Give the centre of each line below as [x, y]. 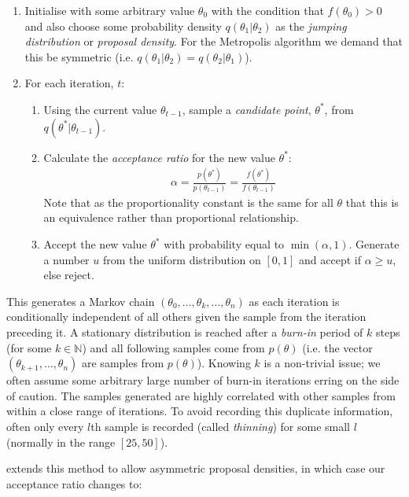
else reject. [69, 275]
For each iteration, [69, 83]
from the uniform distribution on [182, 259]
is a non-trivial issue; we [322, 363]
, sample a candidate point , [247, 109]
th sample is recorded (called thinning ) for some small [220, 426]
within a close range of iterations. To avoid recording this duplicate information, [200, 411]
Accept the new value [95, 244]
